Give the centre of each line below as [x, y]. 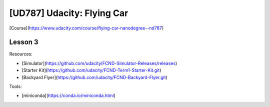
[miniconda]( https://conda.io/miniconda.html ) [69, 95]
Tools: [15, 86]
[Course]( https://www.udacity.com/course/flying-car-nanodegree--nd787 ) [86, 28]
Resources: [21, 54]
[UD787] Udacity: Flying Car [69, 13]
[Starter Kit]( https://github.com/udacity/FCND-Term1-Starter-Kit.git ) [91, 70]
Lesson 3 [24, 42]
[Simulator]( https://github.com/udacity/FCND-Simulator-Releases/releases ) [99, 63]
